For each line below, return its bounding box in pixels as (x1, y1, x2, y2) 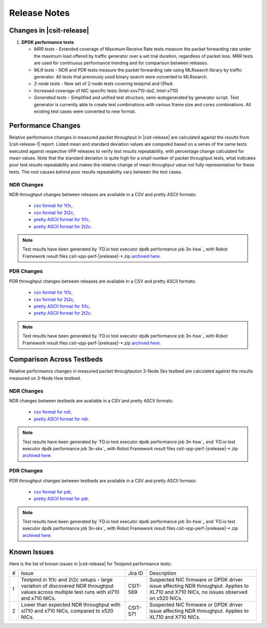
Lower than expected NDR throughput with (21, 601, 121, 608)
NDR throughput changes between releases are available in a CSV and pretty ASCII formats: (9, 191, 197, 197)
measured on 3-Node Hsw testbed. (9, 375, 82, 381)
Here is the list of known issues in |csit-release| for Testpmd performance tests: (9, 561, 172, 567)
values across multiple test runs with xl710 (21, 588, 120, 595)
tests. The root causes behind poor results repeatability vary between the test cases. (9, 168, 182, 175)
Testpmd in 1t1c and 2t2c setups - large (21, 576, 113, 583)
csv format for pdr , (34, 489, 72, 495)
